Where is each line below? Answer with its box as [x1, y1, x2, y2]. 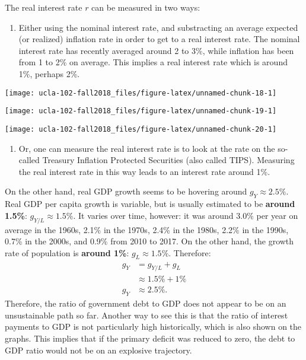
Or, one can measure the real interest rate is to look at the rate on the [18, 142, 275, 154]
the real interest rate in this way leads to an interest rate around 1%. [18, 165, 270, 177]
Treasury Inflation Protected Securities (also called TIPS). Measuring [42, 154, 295, 166]
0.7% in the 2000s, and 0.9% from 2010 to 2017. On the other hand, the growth [5, 235, 294, 247]
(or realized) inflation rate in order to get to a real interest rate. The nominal [18, 33, 300, 45]
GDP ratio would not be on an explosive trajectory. [5, 343, 192, 356]
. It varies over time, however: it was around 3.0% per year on [73, 209, 298, 221]
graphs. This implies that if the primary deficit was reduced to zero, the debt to [5, 332, 295, 344]
